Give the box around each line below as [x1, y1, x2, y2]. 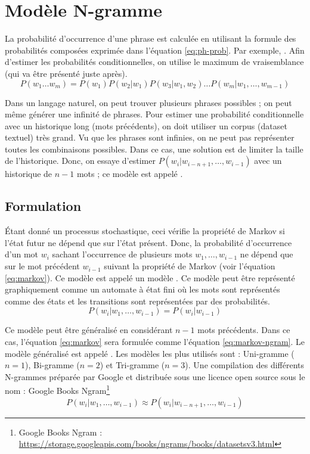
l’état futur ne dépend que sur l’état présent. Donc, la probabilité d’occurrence [5, 236, 292, 248]
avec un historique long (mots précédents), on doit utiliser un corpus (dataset [5, 119, 287, 132]
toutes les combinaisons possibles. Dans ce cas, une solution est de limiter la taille [5, 142, 303, 155]
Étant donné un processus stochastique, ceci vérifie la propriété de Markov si [5, 225, 285, 237]
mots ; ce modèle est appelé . [76, 167, 183, 180]
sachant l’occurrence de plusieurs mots [52, 248, 193, 260]
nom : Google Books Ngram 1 [5, 383, 110, 397]
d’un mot [5, 248, 39, 260]
